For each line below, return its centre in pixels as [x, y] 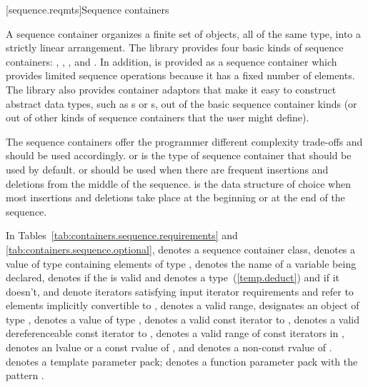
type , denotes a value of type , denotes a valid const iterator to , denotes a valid [183, 319]
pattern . [25, 375]
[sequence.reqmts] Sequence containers [88, 9]
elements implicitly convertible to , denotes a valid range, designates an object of [183, 305]
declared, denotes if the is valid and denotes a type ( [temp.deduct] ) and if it [173, 277]
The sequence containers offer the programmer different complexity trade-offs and [184, 141]
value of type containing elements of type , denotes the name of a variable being [181, 263]
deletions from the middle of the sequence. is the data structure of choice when [178, 183]
